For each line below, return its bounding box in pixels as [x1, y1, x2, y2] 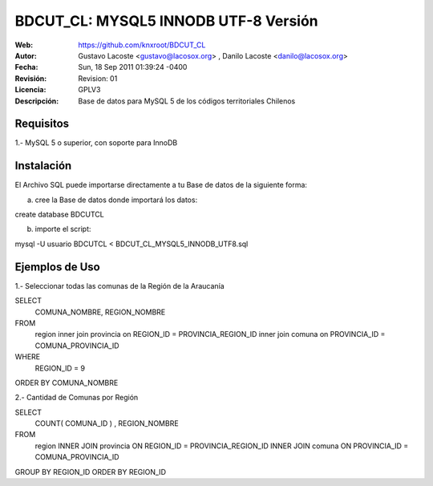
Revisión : [14, 73, 47, 83]
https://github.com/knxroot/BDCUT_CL [78, 40, 206, 50]
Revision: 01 [78, 73, 118, 83]
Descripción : [14, 96, 59, 106]
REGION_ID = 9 [34, 363, 86, 373]
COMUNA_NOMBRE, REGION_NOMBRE [34, 307, 166, 317]
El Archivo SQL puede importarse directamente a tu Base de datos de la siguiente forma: [14, 180, 308, 190]
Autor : [14, 51, 38, 60]
